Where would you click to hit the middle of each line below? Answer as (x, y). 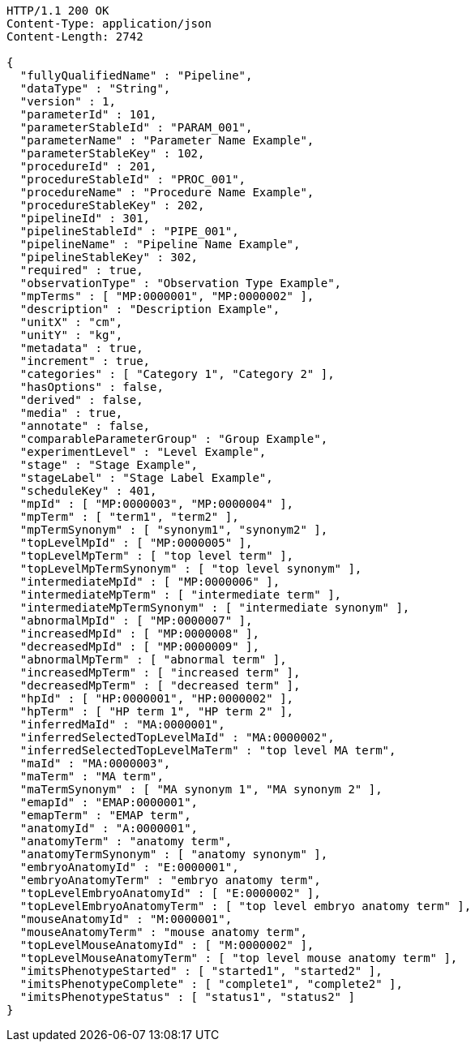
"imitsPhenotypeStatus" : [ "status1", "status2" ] (187, 997)
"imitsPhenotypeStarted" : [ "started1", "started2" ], (201, 971)
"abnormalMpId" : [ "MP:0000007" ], (136, 621)
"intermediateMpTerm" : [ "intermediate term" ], (181, 595)
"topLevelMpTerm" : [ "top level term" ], (157, 556)
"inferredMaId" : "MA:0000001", (122, 724)
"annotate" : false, (85, 426)
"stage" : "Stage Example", (109, 465)
